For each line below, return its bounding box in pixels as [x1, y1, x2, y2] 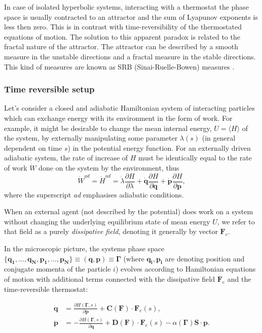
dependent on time [4, 142, 62, 153]
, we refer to [217, 216, 255, 226]
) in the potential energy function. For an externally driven [67, 142, 251, 153]
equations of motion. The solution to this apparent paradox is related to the [4, 31, 240, 42]
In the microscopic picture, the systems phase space [4, 243, 165, 253]
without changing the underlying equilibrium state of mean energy [4, 216, 210, 226]
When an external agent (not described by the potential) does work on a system [4, 206, 253, 217]
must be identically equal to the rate [138, 152, 252, 163]
